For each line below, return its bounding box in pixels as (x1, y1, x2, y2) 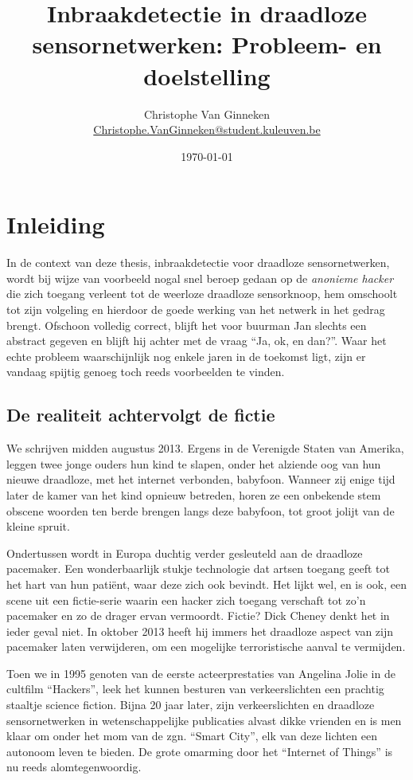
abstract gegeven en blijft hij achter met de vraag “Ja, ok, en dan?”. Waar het (6, 332, 387, 349)
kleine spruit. (6, 518, 70, 535)
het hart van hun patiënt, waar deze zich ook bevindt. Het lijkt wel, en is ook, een (6, 575, 407, 592)
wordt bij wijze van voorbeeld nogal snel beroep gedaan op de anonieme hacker (6, 269, 394, 286)
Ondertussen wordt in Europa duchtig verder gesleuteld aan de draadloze (6, 544, 363, 561)
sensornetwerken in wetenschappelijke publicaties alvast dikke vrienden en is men (6, 711, 402, 728)
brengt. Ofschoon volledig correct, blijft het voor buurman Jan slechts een (6, 316, 367, 333)
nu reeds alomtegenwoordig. (6, 758, 142, 775)
